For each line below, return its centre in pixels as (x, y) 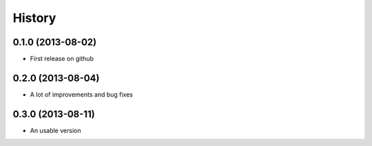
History (34, 18)
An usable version (55, 130)
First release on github (62, 59)
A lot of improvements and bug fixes (82, 94)
